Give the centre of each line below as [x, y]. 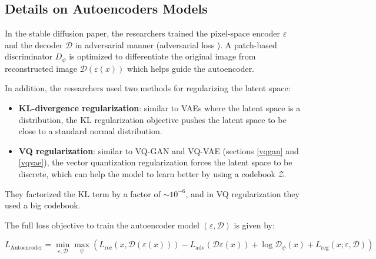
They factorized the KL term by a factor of [83, 193]
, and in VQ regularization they [242, 193]
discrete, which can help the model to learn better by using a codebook [147, 174]
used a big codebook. [43, 205]
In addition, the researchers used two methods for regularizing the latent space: [148, 88]
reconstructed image [41, 68]
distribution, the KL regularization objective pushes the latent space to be [152, 119]
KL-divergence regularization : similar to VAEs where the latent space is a [159, 108]
